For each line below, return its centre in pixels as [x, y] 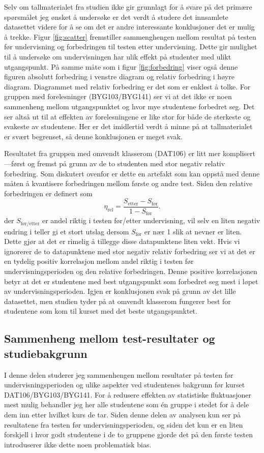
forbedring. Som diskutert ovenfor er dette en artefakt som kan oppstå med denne [132, 173]
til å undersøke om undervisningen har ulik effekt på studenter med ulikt [118, 56]
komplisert [239, 153]
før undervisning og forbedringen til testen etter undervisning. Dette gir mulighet [131, 47]
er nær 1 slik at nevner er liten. [193, 231]
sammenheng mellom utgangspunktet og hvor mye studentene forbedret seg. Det [129, 106]
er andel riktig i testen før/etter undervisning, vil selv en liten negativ [151, 220]
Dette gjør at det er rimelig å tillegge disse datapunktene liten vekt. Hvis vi [122, 241]
